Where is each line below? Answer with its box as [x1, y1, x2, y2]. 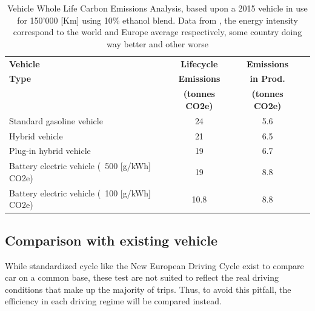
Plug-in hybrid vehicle [9, 144, 91, 157]
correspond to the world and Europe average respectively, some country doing [13, 25, 302, 38]
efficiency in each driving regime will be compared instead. [5, 295, 222, 307]
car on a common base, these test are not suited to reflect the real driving [5, 271, 279, 284]
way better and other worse [107, 37, 208, 50]
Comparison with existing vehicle [5, 230, 217, 249]
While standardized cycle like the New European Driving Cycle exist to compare [5, 259, 304, 272]
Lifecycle [181, 57, 218, 70]
